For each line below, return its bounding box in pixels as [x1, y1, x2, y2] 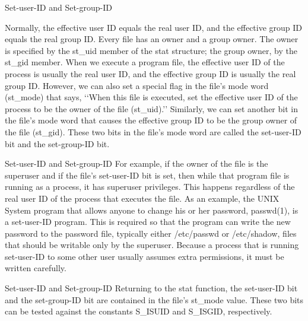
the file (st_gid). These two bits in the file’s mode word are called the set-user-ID [5, 125, 301, 138]
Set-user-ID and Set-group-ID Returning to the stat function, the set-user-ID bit [5, 282, 298, 294]
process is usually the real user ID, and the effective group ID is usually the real [5, 67, 296, 80]
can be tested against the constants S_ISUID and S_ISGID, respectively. [5, 305, 272, 317]
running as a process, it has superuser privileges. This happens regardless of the [5, 180, 295, 193]
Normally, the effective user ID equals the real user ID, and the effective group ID [5, 21, 303, 33]
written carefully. [5, 262, 66, 274]
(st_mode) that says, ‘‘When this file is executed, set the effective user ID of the [5, 91, 298, 103]
